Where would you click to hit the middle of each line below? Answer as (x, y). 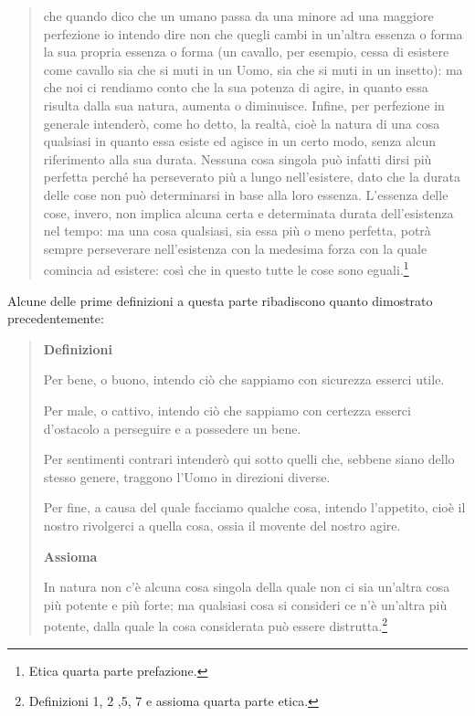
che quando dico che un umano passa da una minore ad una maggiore (238, 16)
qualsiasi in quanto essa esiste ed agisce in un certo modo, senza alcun (239, 141)
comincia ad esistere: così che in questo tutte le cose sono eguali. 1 (226, 268)
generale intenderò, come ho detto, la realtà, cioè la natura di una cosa (242, 123)
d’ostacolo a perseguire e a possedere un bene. (172, 428)
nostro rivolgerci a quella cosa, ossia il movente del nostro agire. (222, 525)
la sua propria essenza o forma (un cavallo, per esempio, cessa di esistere (246, 52)
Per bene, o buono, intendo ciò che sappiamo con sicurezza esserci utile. (244, 379)
